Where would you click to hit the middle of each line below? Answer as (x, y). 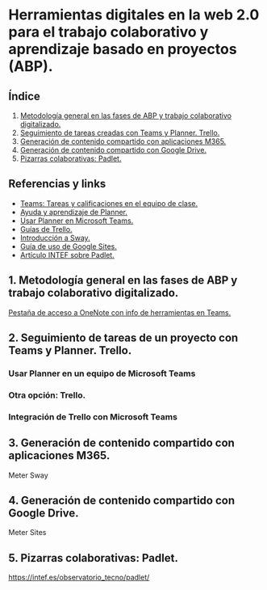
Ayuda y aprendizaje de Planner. (73, 212)
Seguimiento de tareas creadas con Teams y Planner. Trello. (120, 133)
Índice (24, 96)
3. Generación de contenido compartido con (122, 443)
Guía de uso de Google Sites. (68, 246)
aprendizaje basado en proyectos (123, 49)
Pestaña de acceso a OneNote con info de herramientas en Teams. (120, 312)
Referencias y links (57, 184)
